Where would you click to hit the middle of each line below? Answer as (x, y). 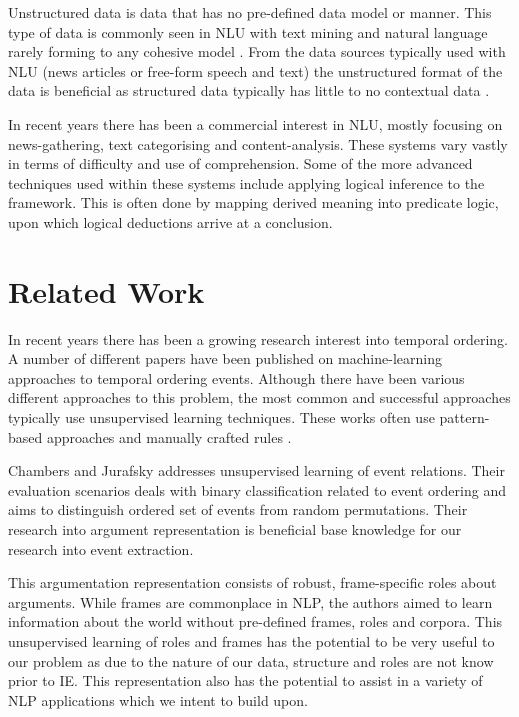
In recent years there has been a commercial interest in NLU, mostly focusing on (255, 123)
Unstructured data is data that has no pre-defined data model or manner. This (250, 12)
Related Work (106, 290)
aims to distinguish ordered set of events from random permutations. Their (238, 509)
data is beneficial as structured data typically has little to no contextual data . (249, 90)
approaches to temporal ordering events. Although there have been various (236, 377)
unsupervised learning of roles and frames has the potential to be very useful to (251, 640)
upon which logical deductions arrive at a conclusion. (170, 221)
